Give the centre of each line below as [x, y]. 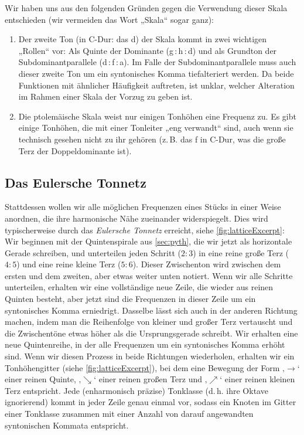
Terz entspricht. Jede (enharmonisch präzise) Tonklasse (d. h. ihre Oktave [136, 390]
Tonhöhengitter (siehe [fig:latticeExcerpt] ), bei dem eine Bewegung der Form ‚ [145, 367]
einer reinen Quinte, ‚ [43, 379]
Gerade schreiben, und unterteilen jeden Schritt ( [93, 252]
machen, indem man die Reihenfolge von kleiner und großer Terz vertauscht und [149, 322]
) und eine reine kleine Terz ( [69, 264]
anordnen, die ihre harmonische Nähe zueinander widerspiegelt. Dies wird [136, 218]
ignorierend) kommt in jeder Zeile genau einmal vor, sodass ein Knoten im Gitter [151, 402]
